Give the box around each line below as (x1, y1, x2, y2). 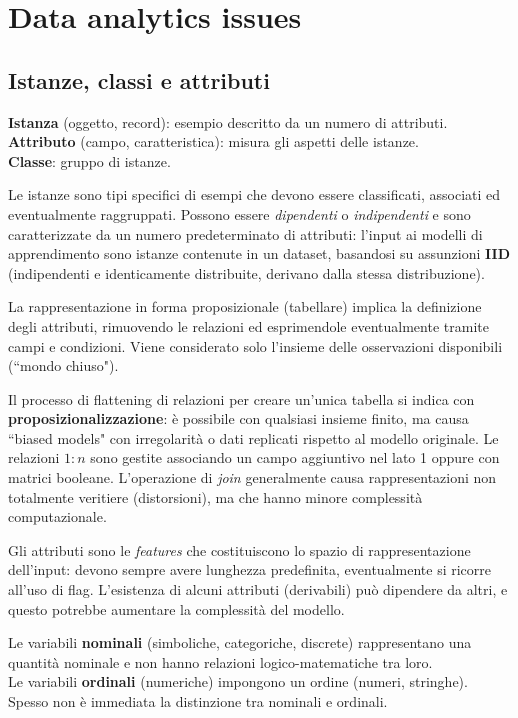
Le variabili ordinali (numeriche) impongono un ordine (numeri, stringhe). (8, 671, 468, 692)
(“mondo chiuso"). (8, 355, 119, 376)
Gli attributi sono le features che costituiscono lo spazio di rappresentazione (8, 539, 471, 560)
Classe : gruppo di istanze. (8, 150, 171, 171)
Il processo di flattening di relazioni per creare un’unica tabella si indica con (8, 388, 475, 409)
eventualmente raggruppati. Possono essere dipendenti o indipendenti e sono (8, 203, 471, 224)
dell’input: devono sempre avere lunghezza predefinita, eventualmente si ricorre (8, 559, 491, 580)
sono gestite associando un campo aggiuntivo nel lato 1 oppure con (90, 447, 500, 468)
